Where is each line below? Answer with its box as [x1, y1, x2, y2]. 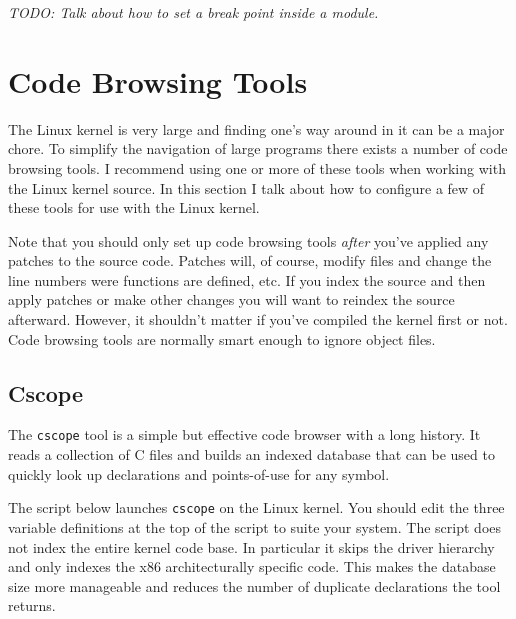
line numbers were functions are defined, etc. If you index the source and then [8, 269, 486, 290]
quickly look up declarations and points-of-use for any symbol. [8, 463, 390, 484]
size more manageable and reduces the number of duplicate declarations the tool [8, 575, 501, 596]
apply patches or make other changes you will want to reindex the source [8, 289, 455, 310]
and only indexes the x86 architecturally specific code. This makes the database [8, 556, 496, 577]
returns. [8, 595, 56, 616]
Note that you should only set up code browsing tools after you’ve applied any [8, 230, 489, 251]
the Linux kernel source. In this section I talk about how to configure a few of [8, 177, 485, 198]
